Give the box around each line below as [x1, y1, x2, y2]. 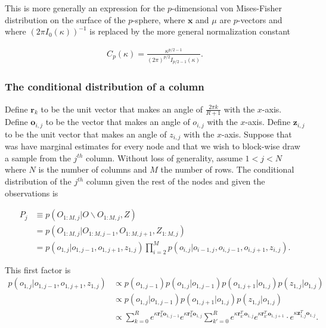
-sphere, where [132, 13, 185, 26]
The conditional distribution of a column [5, 79, 204, 94]
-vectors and [237, 13, 282, 26]
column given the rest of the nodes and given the [86, 175, 265, 188]
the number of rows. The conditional [160, 163, 294, 176]
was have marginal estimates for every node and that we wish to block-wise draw [5, 140, 300, 152]
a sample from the [5, 151, 71, 164]
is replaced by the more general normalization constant [89, 25, 291, 38]
